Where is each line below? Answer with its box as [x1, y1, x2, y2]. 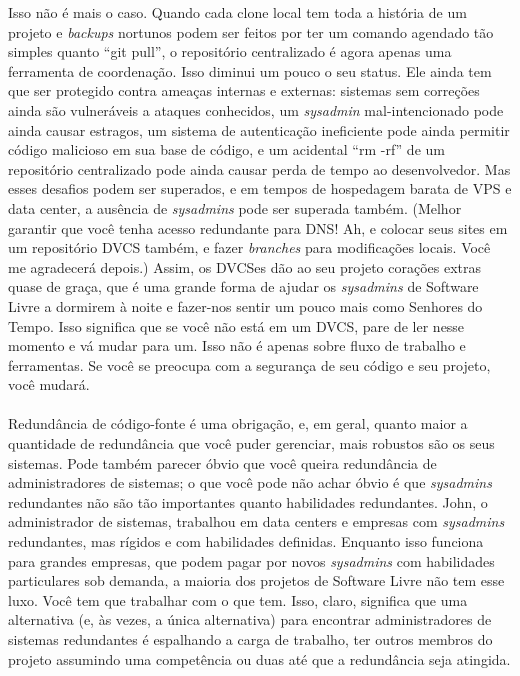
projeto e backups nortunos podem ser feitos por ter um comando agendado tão [8, 21, 494, 42]
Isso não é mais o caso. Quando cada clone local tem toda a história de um [8, 2, 467, 22]
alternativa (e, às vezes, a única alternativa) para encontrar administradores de [8, 609, 492, 630]
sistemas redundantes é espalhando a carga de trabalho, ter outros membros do [8, 629, 493, 649]
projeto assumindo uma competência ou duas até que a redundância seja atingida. [8, 648, 511, 669]
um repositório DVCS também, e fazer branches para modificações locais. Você [8, 237, 491, 258]
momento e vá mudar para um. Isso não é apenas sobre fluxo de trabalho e [8, 335, 466, 356]
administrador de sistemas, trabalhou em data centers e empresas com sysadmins [8, 511, 505, 532]
